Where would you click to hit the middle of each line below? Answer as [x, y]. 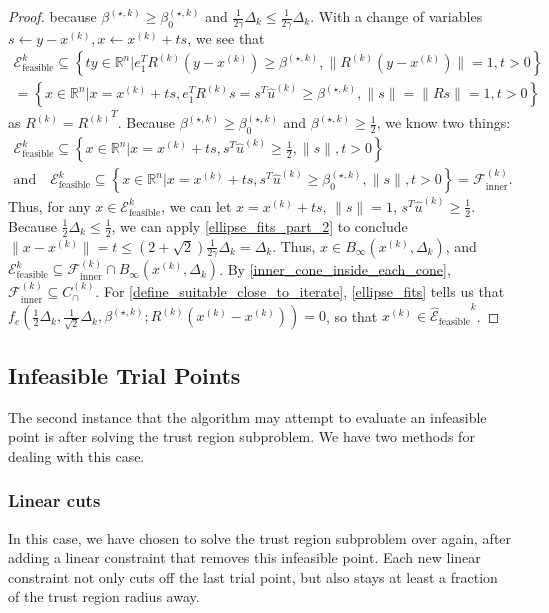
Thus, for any [49, 205]
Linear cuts [54, 500]
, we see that [226, 37]
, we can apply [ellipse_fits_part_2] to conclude [259, 225]
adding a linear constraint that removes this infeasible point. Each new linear [244, 557]
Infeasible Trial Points [124, 374]
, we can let [196, 205]
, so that [351, 315]
